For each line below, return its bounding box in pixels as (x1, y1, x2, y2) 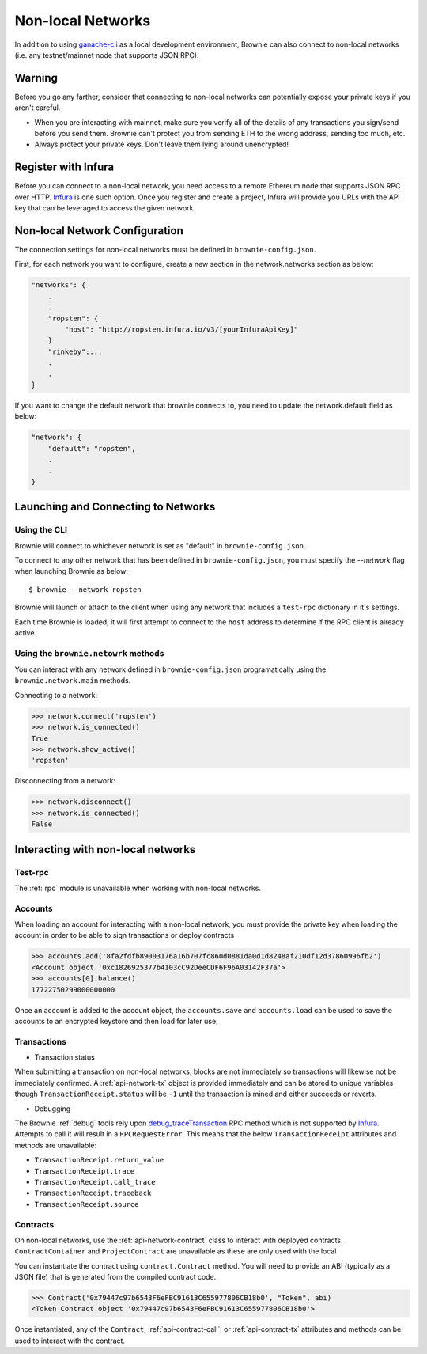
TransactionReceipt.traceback (34, 1189, 152, 1198)
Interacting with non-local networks (14, 843, 196, 856)
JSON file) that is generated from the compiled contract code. (14, 1272, 217, 1282)
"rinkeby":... (47, 347, 103, 356)
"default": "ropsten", (47, 444, 136, 453)
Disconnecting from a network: (14, 776, 116, 786)
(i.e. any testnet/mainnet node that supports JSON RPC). (14, 50, 199, 59)
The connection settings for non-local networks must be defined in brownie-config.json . (14, 245, 316, 254)
